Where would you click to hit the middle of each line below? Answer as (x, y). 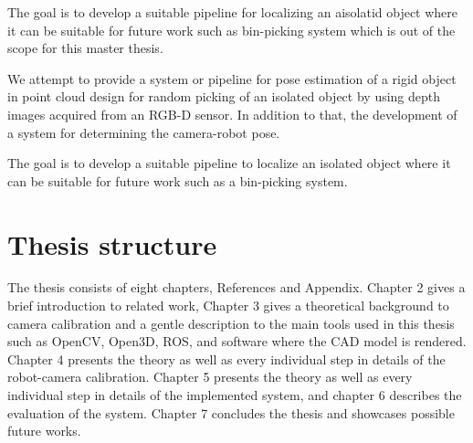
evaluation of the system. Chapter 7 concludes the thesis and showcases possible (231, 412)
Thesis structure (112, 243)
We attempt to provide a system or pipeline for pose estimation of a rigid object (232, 78)
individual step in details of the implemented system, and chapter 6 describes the (235, 395)
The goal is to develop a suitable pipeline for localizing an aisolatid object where (233, 12)
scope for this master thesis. (85, 48)
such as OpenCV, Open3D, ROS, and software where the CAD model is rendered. (237, 341)
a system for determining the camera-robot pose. (144, 132)
